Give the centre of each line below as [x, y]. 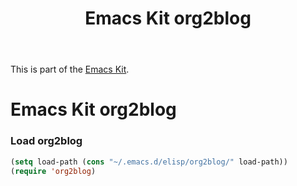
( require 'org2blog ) [53, 171]
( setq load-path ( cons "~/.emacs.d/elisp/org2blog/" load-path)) [149, 162]
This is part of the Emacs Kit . [70, 69]
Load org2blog [46, 141]
